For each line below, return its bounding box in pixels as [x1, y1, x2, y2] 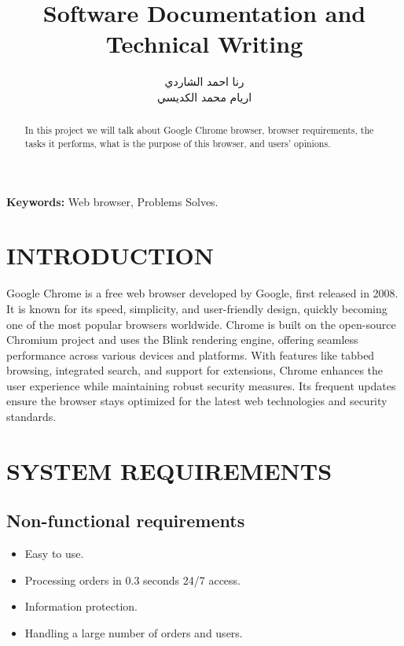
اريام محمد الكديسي [156, 88, 252, 105]
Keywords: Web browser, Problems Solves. [6, 193, 219, 209]
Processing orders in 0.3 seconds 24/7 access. [24, 571, 241, 588]
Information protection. [24, 598, 138, 615]
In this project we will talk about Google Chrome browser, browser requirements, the [24, 124, 374, 137]
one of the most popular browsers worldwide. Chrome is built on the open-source [6, 316, 396, 332]
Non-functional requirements [6, 508, 245, 533]
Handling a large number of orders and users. [24, 625, 243, 641]
